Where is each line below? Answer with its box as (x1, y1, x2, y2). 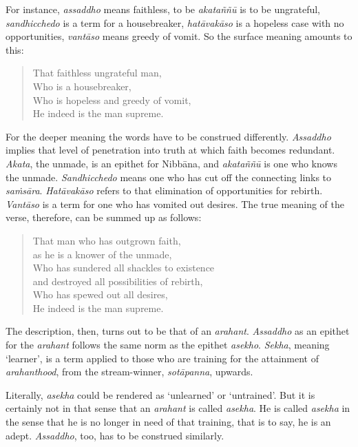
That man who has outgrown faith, (32, 233, 181, 247)
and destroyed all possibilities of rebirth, (32, 273, 203, 288)
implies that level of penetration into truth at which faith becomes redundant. (6, 143, 335, 157)
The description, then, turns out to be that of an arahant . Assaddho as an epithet (6, 324, 350, 338)
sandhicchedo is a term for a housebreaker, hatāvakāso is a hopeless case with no (6, 15, 344, 30)
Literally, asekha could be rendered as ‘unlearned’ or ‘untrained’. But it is (6, 387, 315, 402)
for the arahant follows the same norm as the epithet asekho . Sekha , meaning (6, 337, 330, 352)
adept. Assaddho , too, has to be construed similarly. (6, 428, 224, 442)
